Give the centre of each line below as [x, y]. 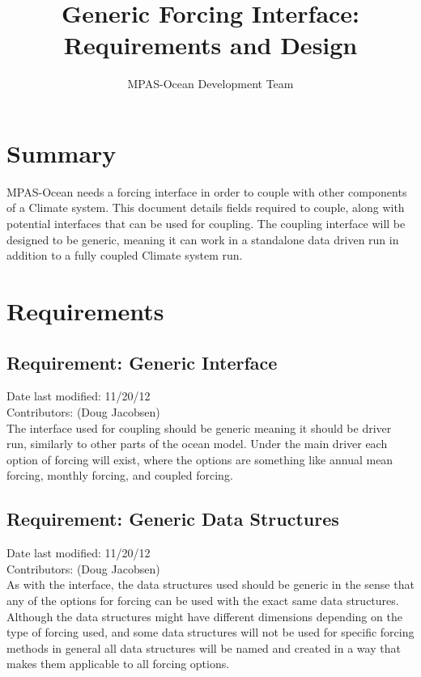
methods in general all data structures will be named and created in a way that [204, 647]
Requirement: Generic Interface [142, 362]
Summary [62, 152]
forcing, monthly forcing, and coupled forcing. [120, 475]
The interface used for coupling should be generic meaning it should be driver [199, 427]
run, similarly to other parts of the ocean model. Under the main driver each [197, 444]
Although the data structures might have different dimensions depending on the [204, 616]
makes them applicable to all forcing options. [118, 664]
